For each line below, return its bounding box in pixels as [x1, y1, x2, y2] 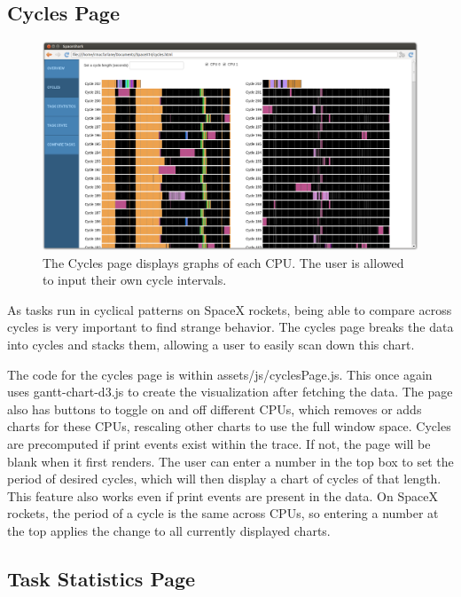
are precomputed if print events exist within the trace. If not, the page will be [7, 434, 431, 452]
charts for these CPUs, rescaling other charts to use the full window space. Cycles [7, 417, 451, 436]
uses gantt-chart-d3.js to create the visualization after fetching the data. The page [7, 382, 453, 401]
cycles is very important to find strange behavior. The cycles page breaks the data [7, 318, 454, 336]
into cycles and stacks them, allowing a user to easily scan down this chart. [7, 334, 415, 353]
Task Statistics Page [7, 564, 196, 592]
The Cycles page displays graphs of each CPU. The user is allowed [43, 253, 404, 271]
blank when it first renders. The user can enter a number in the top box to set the [7, 452, 454, 470]
